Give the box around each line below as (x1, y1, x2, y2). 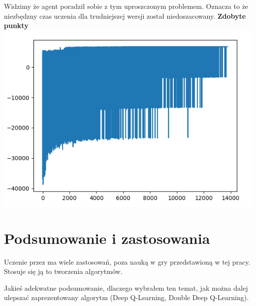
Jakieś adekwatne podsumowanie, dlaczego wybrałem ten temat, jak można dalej (4, 282, 248, 293)
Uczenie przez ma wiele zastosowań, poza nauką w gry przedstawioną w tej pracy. (4, 256, 251, 267)
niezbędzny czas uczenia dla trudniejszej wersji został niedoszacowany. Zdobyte (4, 10, 246, 21)
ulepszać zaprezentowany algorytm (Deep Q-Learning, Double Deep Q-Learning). (4, 292, 249, 303)
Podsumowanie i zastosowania (4, 228, 210, 248)
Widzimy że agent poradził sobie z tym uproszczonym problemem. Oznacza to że (4, 1, 249, 11)
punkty (4, 20, 29, 31)
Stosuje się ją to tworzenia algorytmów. (4, 266, 123, 276)
